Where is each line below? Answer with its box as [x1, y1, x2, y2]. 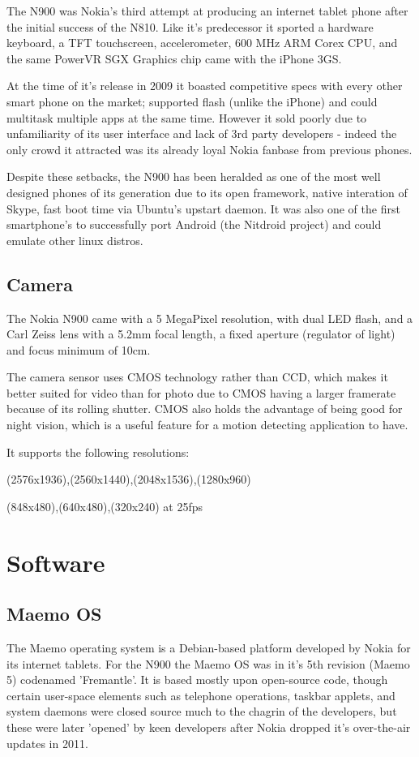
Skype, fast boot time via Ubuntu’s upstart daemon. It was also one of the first [6, 200, 400, 217]
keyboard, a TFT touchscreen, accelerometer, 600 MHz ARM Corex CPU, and [6, 34, 398, 51]
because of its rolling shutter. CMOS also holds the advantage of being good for [6, 400, 403, 417]
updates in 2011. [6, 734, 88, 751]
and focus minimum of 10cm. [6, 341, 151, 358]
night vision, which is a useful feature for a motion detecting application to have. [6, 416, 408, 433]
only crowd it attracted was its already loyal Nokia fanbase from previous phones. [6, 140, 413, 157]
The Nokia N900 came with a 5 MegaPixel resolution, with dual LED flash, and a [6, 309, 413, 326]
